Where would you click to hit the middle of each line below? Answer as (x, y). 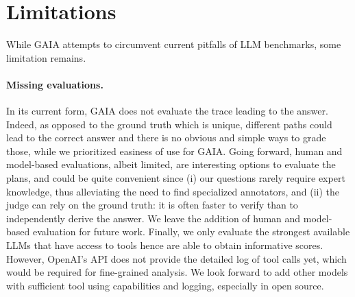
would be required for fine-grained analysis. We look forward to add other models (177, 272)
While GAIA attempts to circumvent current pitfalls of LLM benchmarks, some (174, 44)
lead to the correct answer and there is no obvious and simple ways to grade (166, 138)
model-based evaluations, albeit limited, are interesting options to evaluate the (171, 164)
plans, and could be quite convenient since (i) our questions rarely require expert (176, 178)
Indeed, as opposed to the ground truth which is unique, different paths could (169, 124)
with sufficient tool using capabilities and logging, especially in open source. (165, 285)
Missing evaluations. (55, 84)
